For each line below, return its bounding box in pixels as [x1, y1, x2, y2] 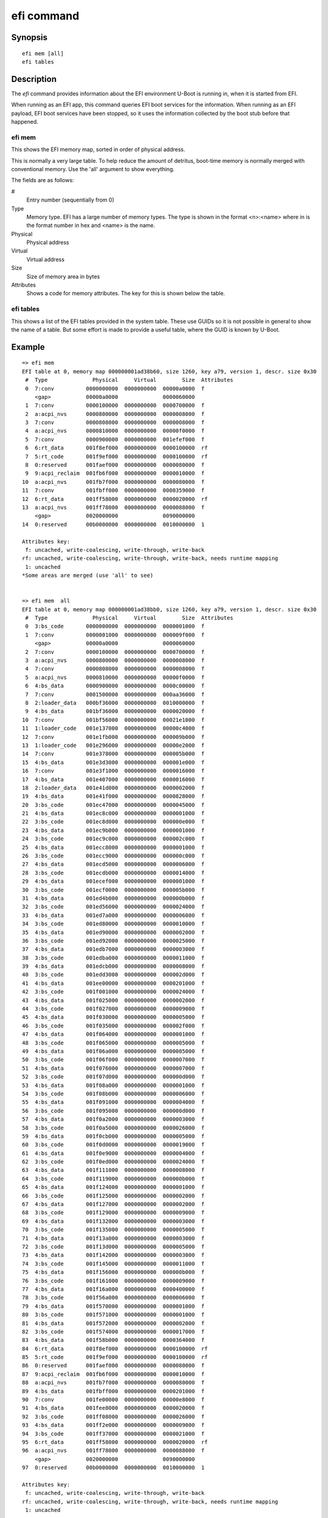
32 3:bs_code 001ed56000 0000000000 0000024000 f [22, 904, 205, 910]
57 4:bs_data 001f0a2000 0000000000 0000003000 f [22, 1116, 205, 1123]
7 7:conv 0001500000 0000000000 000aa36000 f [25, 691, 205, 698]
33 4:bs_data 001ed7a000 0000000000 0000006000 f [22, 911, 205, 919]
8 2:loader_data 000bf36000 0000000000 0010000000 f [25, 699, 205, 706]
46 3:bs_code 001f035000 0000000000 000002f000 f [22, 1022, 205, 1029]
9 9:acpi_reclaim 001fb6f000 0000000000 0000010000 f [25, 470, 205, 477]
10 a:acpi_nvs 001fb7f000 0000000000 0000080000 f [22, 478, 205, 485]
